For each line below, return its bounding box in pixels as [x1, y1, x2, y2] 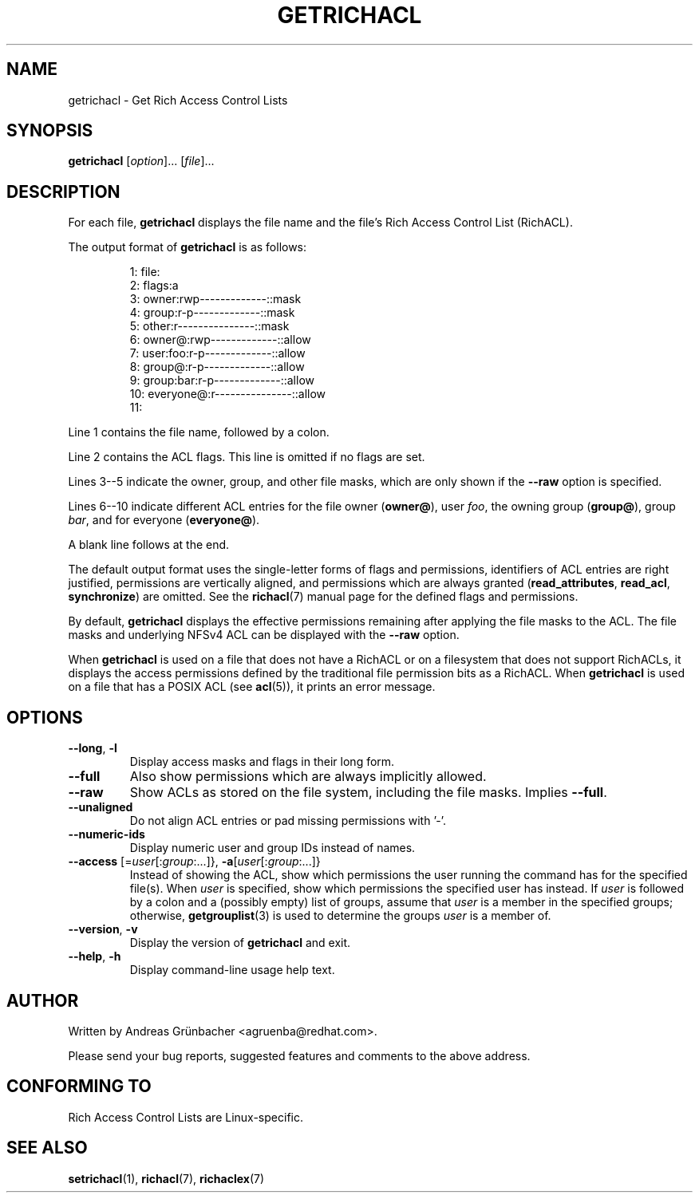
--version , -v [68, 922, 138, 937]
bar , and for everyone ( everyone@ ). [68, 513, 260, 527]
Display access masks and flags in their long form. [129, 755, 395, 769]
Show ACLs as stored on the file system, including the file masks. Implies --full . [129, 784, 607, 801]
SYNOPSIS [6, 120, 93, 141]
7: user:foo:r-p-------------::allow [129, 346, 306, 361]
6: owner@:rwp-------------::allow [129, 333, 311, 347]
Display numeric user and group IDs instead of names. [129, 841, 416, 855]
